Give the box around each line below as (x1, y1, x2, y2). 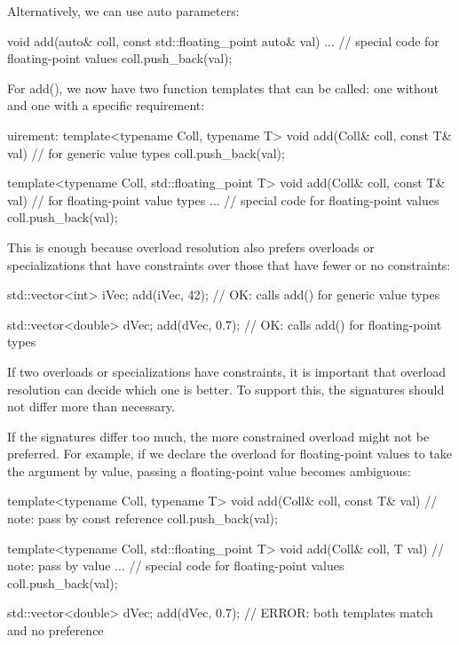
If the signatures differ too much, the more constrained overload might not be (7, 426, 430, 445)
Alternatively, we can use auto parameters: (7, 2, 240, 20)
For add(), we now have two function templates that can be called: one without (7, 78, 439, 97)
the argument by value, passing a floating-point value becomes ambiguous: (7, 461, 411, 480)
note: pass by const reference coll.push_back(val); (7, 509, 278, 528)
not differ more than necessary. (7, 397, 175, 416)
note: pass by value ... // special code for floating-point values (7, 556, 344, 575)
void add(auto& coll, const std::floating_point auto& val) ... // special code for (7, 31, 439, 50)
